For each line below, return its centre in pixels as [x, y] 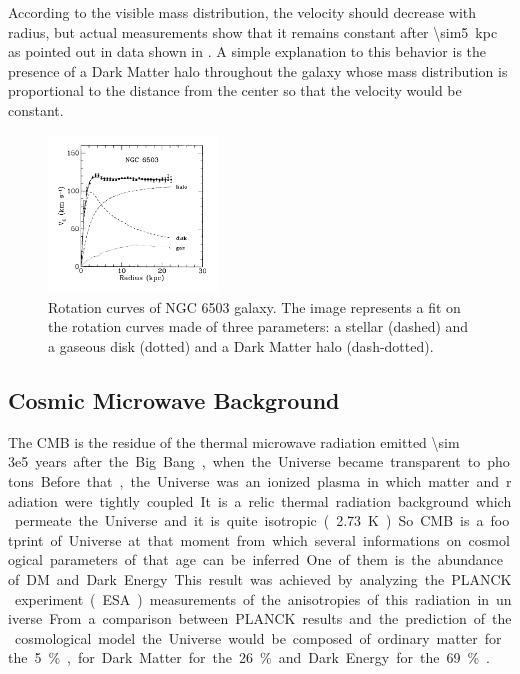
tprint [26, 539]
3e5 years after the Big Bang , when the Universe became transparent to [244, 461]
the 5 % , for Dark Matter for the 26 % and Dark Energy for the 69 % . [249, 657]
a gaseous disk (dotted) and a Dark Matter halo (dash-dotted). [241, 345]
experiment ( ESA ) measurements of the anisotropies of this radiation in [252, 598]
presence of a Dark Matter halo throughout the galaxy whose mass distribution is [258, 70]
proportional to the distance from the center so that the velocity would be [235, 90]
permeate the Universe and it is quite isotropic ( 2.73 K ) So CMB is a [249, 520]
